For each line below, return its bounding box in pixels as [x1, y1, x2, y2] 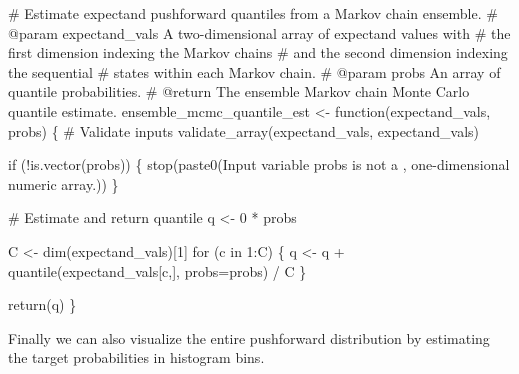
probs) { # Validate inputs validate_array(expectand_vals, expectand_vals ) [8, 120, 480, 141]
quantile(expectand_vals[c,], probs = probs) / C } [8, 260, 307, 281]
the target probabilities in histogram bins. [8, 347, 265, 368]
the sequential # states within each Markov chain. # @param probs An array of [8, 61, 501, 82]
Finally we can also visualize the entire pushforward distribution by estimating [8, 327, 490, 348]
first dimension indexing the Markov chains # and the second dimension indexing [8, 42, 508, 63]
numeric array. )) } [8, 173, 119, 194]
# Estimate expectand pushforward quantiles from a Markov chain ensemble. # [8, 3, 498, 23]
